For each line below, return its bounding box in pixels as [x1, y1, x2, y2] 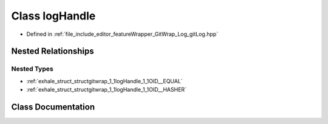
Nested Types [11, 64, 54, 73]
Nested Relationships [11, 46, 94, 57]
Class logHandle [11, 9, 96, 22]
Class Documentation [11, 102, 95, 112]
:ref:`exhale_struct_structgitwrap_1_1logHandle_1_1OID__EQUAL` [26, 77, 183, 84]
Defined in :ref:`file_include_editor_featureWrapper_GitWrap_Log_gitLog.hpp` [26, 30, 219, 38]
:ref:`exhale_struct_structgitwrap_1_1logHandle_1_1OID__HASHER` [26, 86, 186, 94]
